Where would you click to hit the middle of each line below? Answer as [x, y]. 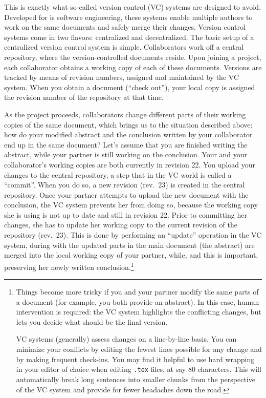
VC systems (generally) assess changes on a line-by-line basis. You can [126, 339]
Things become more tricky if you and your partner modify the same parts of [137, 292]
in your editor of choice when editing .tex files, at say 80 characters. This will [139, 369]
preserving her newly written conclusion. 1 [69, 266]
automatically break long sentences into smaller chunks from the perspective [136, 379]
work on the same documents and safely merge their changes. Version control [125, 27]
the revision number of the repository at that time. [84, 97]
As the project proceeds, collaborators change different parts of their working [125, 114]
